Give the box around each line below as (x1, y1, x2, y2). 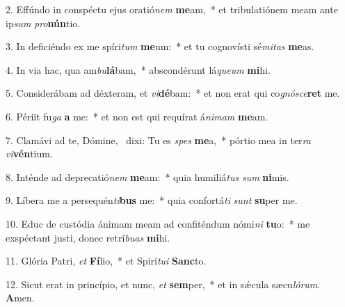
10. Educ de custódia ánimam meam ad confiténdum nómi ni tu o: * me (6, 216, 310, 230)
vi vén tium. (6, 146, 53, 161)
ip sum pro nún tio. (6, 15, 81, 30)
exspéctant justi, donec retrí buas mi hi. (6, 230, 170, 244)
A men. (6, 290, 35, 305)
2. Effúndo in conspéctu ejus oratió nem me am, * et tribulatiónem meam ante (6, 2, 338, 16)
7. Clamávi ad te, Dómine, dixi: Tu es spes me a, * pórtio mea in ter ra (6, 132, 311, 147)
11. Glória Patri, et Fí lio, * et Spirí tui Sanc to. (6, 253, 207, 268)
